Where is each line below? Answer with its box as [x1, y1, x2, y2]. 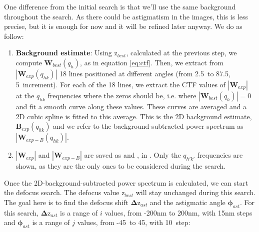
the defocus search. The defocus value [4, 187, 119, 198]
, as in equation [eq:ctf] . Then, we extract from [80, 57, 223, 67]
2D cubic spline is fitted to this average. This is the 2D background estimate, [15, 111, 252, 121]
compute [15, 57, 42, 67]
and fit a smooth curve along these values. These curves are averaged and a [15, 101, 247, 111]
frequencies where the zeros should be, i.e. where [47, 90, 196, 100]
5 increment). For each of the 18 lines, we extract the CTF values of [15, 79, 225, 89]
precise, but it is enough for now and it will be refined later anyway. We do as [4, 21, 242, 31]
